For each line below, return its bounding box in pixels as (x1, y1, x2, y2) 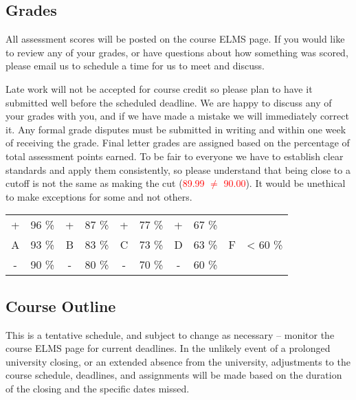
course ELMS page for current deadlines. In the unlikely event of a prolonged (5, 341, 331, 355)
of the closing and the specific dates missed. (5, 381, 190, 395)
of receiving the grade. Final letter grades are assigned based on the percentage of (5, 135, 350, 150)
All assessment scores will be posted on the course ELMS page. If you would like (5, 32, 345, 46)
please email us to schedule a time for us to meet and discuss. (5, 58, 265, 73)
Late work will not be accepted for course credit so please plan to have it (5, 81, 313, 96)
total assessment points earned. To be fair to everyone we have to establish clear (5, 148, 344, 163)
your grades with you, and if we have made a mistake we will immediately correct (5, 109, 349, 123)
